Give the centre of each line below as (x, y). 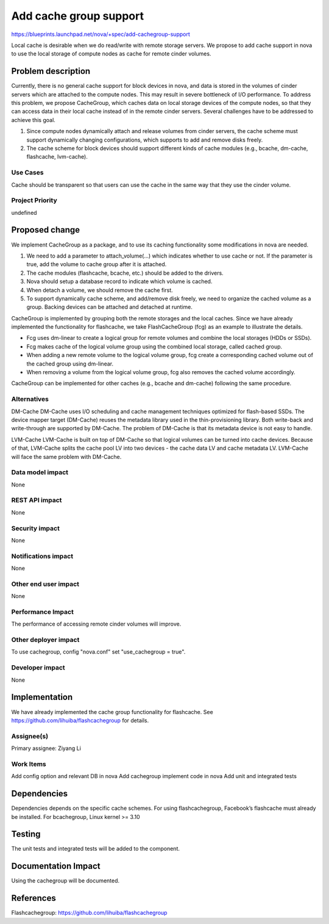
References (34, 898)
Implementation (42, 697)
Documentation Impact (56, 866)
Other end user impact (45, 584)
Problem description (51, 71)
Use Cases (27, 173)
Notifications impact (42, 556)
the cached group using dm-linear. (70, 364)
